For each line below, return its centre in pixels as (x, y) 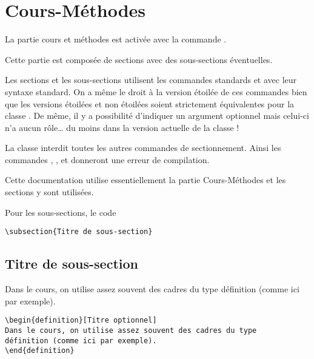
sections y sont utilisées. (49, 192)
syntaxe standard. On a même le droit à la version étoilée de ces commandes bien (156, 91)
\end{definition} (40, 351)
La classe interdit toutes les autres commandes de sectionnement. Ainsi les (143, 148)
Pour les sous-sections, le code (61, 212)
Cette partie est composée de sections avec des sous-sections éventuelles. (139, 59)
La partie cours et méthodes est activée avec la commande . (116, 39)
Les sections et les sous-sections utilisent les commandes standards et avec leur (151, 80)
